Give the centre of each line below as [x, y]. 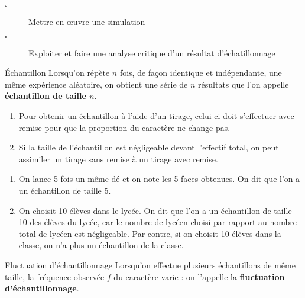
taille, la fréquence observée [55, 276]
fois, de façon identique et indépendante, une [201, 73]
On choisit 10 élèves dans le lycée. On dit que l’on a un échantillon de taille [155, 210]
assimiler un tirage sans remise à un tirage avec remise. [118, 158]
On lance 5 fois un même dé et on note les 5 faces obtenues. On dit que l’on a [159, 179]
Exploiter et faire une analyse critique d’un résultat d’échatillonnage [152, 52]
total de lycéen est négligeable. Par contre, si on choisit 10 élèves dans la [150, 233]
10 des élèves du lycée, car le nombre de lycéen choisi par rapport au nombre [158, 222]
